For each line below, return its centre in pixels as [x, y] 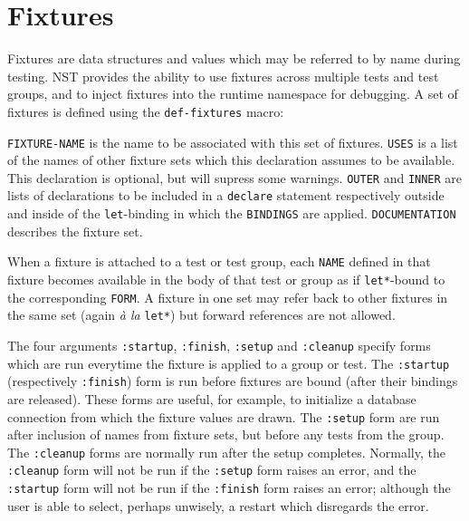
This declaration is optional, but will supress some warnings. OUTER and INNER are [235, 177]
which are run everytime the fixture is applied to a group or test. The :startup [229, 363]
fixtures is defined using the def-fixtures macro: [146, 111]
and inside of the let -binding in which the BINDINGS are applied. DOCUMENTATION [232, 213]
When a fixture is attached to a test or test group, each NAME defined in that [219, 261]
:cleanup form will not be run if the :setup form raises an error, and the [212, 470]
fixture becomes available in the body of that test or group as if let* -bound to [226, 280]
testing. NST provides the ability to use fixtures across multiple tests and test [223, 76]
